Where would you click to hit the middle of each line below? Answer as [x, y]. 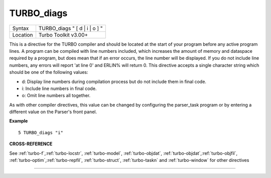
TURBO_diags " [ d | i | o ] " [71, 28]
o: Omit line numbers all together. [56, 96]
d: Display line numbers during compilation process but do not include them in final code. [114, 81]
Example [19, 121]
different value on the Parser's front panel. [53, 112]
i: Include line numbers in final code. [59, 88]
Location [23, 35]
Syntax [21, 28]
